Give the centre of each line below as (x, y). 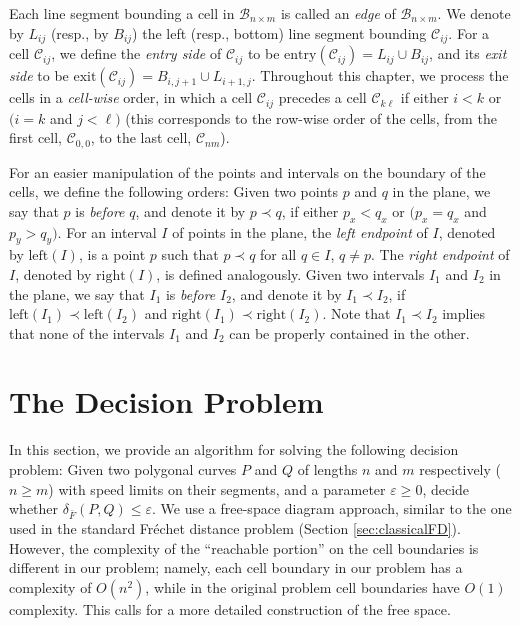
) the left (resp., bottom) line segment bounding (279, 32)
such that (190, 254)
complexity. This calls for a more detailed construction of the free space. (230, 608)
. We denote (474, 13)
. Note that (356, 313)
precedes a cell (322, 97)
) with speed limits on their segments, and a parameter (217, 488)
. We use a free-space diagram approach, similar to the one (332, 508)
